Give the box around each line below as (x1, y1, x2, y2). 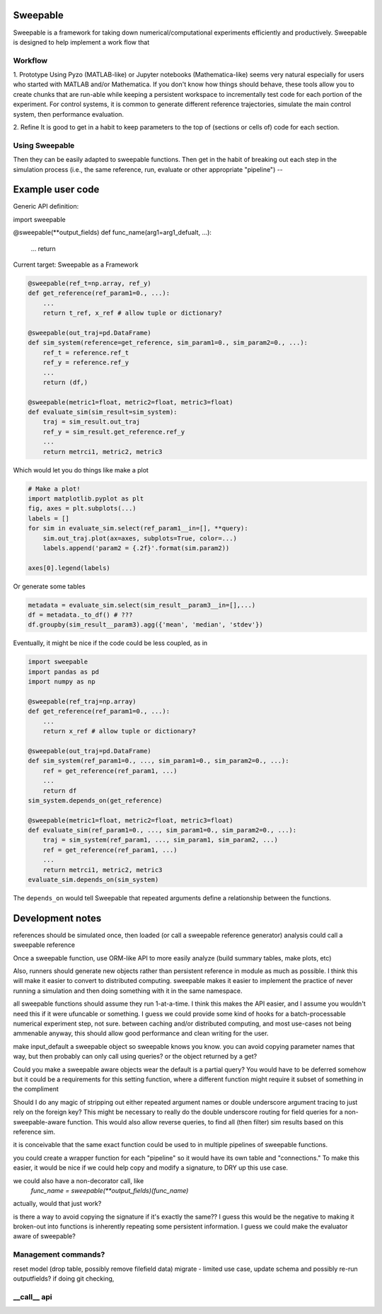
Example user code (13, 184, 100, 196)
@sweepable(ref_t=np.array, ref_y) (28, 279, 151, 287)
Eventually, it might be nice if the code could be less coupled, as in (13, 639, 208, 647)
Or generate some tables (13, 582, 86, 591)
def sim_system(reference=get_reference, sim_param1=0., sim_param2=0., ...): (28, 339, 308, 347)
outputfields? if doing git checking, (13, 1274, 115, 1283)
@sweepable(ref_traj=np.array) (28, 697, 137, 705)
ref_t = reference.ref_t (42, 349, 129, 356)
